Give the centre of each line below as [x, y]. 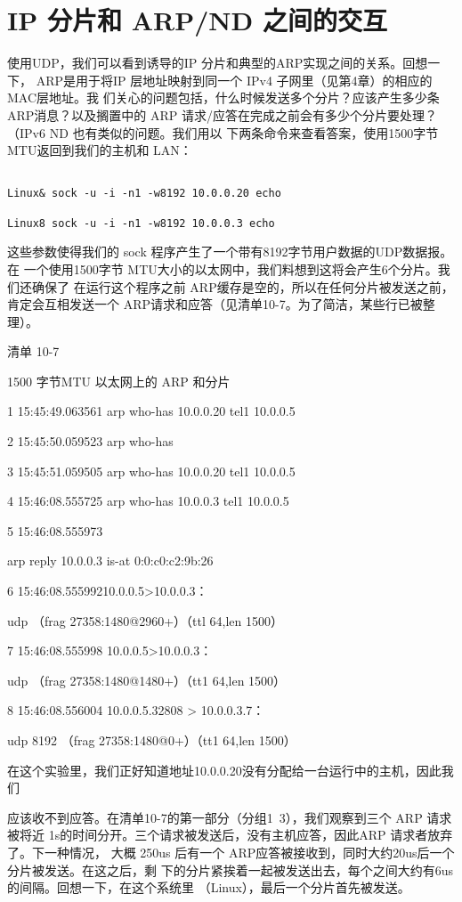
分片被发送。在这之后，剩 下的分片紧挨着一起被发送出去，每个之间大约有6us [230, 869]
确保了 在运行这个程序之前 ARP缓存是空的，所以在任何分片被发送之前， [243, 286]
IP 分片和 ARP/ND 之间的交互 [197, 20]
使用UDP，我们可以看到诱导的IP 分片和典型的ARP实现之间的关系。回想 [218, 63]
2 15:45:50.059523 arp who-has [90, 441]
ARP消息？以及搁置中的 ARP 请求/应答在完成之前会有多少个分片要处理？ [222, 114]
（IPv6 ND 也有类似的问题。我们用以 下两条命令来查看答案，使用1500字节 [223, 132]
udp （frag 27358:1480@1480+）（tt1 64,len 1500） [147, 680]
